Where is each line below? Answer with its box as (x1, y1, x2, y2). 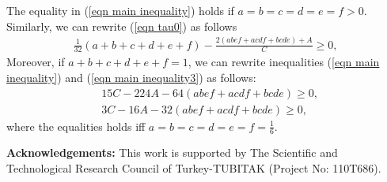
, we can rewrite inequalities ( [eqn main (188, 54, 380, 70)
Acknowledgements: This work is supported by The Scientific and (6, 144, 338, 161)
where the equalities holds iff (6, 117, 146, 134)
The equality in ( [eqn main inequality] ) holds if (6, 2, 234, 18)
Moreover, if (6, 54, 65, 70)
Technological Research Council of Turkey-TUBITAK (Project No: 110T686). (6, 160, 381, 176)
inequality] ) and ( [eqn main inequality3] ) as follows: (6, 69, 256, 85)
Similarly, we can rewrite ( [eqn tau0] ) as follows (6, 17, 237, 34)
